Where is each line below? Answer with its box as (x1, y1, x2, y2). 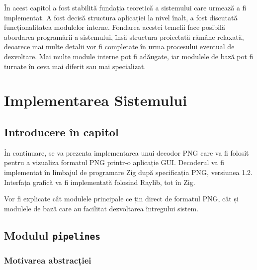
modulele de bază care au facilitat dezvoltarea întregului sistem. (4, 203, 199, 213)
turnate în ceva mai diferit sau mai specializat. (4, 61, 146, 71)
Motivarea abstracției (4, 254, 91, 266)
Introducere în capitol (4, 124, 119, 139)
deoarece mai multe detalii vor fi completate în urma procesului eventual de (4, 41, 235, 52)
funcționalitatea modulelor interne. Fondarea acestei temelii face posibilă (4, 22, 225, 32)
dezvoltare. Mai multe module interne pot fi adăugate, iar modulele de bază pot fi (4, 51, 254, 61)
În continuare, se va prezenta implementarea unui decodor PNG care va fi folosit (4, 147, 249, 158)
